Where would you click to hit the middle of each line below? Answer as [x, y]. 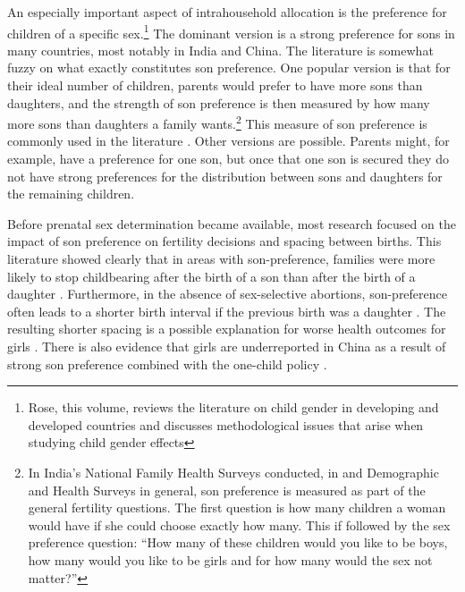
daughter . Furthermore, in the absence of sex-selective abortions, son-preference [228, 294]
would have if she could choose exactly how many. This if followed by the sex [239, 524]
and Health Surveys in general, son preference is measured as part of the [227, 490]
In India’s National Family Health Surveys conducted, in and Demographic [233, 472]
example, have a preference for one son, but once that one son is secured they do [228, 159]
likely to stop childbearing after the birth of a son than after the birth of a [211, 276]
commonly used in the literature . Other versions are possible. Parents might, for [228, 141]
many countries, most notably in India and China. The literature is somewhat [220, 50]
